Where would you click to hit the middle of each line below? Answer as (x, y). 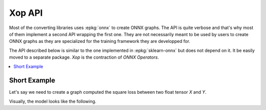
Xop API (26, 13)
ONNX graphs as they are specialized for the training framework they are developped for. (100, 41)
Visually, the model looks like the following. (53, 101)
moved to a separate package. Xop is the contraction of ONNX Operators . (84, 57)
